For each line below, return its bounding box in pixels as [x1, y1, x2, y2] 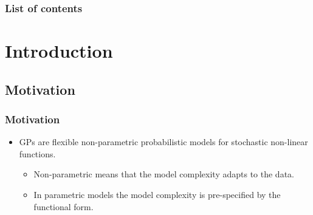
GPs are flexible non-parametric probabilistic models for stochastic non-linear [19, 135, 308, 148]
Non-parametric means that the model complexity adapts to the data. [33, 168, 294, 180]
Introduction [5, 38, 113, 63]
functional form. [33, 200, 94, 213]
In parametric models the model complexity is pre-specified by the [33, 188, 281, 200]
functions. [19, 147, 56, 160]
